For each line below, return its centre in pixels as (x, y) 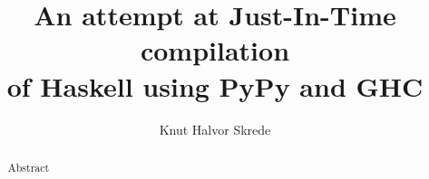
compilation (215, 50)
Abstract (29, 167)
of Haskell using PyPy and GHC (215, 85)
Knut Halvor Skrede (215, 129)
